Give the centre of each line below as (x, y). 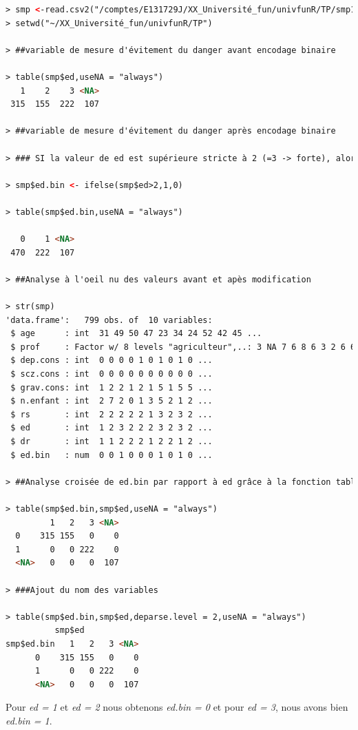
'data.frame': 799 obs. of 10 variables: (109, 320)
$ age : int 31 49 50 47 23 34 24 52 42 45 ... (136, 334)
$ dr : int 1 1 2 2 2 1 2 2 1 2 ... (112, 441)
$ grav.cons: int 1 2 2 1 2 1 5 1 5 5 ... (112, 387)
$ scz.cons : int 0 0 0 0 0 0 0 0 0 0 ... (112, 374)
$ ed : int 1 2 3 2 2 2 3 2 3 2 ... (112, 428)
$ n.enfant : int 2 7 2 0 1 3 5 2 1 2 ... (112, 401)
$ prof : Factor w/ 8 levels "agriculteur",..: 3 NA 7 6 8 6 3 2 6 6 (183, 347)
